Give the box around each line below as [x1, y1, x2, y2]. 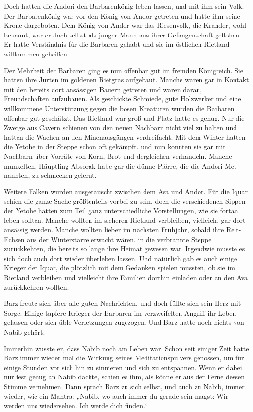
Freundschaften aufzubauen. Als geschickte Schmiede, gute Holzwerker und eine [4, 94, 241, 104]
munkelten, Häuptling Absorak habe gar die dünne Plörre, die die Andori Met [4, 160, 237, 170]
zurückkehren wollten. [4, 281, 69, 292]
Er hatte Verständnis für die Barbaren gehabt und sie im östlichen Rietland [4, 39, 230, 49]
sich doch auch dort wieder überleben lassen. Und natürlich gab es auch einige [4, 253, 237, 263]
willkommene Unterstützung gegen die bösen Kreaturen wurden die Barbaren [4, 103, 235, 113]
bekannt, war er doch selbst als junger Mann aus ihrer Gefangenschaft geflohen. [4, 29, 241, 39]
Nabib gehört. [4, 327, 45, 337]
